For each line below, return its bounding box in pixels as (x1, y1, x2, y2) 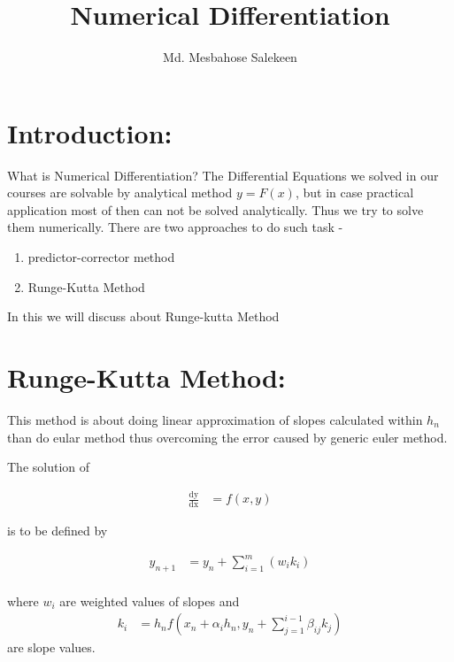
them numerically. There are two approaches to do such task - (7, 218, 343, 236)
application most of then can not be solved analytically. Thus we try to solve (7, 200, 424, 219)
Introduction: (7, 114, 173, 150)
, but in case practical (295, 183, 414, 202)
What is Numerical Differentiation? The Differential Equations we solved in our (7, 165, 439, 184)
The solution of (7, 458, 90, 476)
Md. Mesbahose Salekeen (163, 48, 297, 66)
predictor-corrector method (27, 248, 175, 266)
